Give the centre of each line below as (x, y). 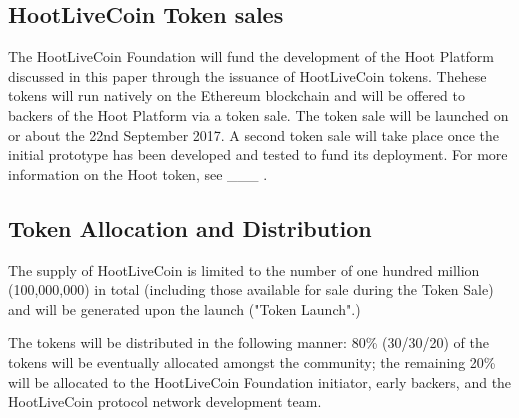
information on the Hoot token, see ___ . (138, 173)
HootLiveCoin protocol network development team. (165, 401)
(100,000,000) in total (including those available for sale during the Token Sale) (251, 289)
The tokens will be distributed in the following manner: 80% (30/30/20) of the (248, 342)
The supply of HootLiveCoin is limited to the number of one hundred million (244, 269)
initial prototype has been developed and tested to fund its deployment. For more (258, 154)
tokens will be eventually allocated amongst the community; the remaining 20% (252, 361)
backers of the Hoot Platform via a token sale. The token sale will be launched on (258, 114)
